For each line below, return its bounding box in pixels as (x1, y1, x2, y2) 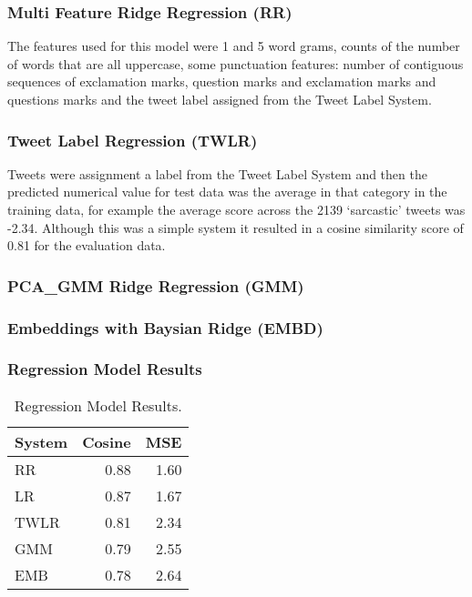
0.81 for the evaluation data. (7, 236, 166, 255)
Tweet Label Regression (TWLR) (7, 128, 258, 151)
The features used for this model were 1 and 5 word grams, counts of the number (7, 36, 460, 56)
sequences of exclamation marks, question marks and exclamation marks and (7, 72, 436, 91)
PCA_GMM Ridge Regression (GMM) (7, 274, 304, 297)
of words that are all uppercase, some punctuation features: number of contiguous (7, 54, 464, 73)
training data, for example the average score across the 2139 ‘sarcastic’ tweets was (7, 200, 466, 218)
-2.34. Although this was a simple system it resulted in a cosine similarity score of (7, 218, 464, 237)
